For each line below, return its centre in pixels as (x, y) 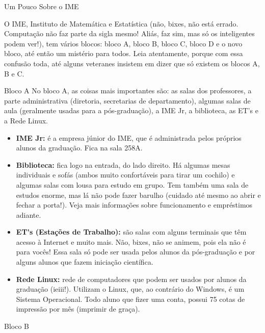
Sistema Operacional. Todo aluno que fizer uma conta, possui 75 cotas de (130, 299)
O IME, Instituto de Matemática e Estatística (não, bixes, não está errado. (121, 23)
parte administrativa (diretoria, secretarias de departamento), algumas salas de (127, 100)
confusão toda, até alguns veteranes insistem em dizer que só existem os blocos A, (132, 63)
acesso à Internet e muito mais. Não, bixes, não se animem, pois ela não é (131, 241)
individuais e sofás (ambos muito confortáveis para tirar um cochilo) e (125, 175)
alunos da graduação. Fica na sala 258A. (79, 148)
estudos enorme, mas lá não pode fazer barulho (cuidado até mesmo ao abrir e (138, 195)
